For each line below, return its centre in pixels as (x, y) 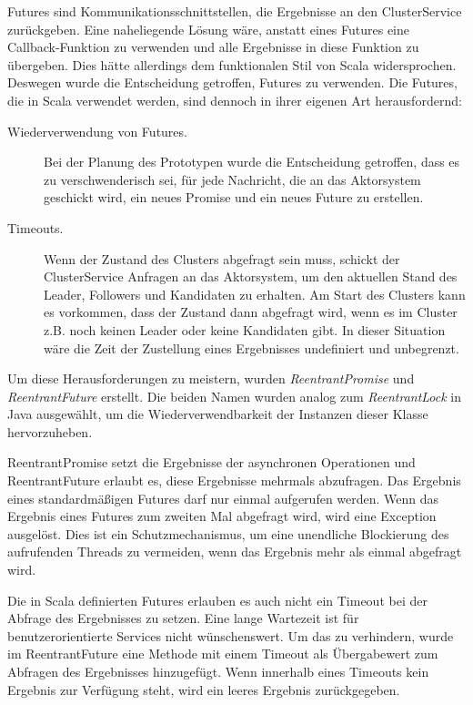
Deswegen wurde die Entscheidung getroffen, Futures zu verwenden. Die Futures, (232, 82)
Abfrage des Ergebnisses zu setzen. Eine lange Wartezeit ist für (183, 618)
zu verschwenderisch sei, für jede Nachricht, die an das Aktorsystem (232, 179)
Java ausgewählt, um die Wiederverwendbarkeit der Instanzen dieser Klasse (218, 414)
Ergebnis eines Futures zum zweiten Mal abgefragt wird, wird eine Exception (222, 516)
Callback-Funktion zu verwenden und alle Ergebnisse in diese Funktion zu (213, 47)
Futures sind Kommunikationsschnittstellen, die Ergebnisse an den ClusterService (235, 11)
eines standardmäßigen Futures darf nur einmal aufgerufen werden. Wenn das (223, 498)
